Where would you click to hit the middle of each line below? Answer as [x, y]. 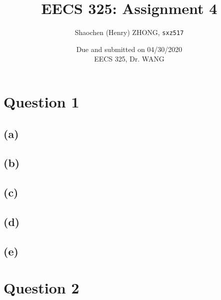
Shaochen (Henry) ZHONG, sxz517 [129, 32]
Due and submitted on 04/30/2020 [129, 49]
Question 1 [41, 101]
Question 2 [41, 288]
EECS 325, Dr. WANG [129, 59]
